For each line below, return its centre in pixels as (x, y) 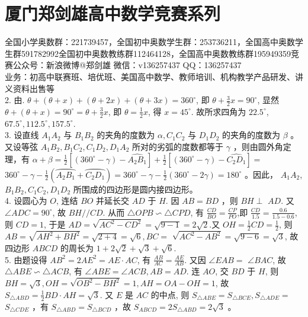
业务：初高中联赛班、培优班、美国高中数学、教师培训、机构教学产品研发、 (150, 76)
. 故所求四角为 (219, 111)
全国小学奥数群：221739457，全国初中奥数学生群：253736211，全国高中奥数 (150, 42)
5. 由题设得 (26, 259)
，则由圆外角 (258, 146)
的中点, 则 (170, 294)
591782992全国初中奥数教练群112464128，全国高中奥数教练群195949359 (156, 53)
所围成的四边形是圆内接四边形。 (135, 189)
